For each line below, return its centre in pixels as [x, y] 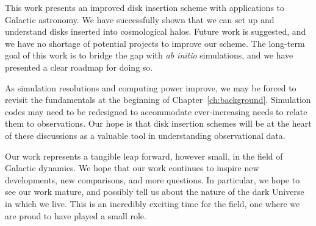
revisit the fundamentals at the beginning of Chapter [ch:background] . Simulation [158, 100]
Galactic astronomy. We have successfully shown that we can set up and [140, 19]
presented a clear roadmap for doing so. [79, 67]
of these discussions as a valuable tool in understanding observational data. [145, 135]
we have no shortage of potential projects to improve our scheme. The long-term [155, 43]
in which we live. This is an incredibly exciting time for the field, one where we [153, 203]
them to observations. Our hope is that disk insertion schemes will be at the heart [158, 123]
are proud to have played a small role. [76, 215]
